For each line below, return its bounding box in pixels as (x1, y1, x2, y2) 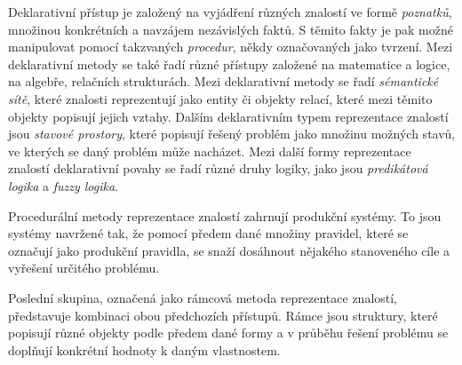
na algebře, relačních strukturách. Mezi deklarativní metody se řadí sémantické (8, 72, 439, 91)
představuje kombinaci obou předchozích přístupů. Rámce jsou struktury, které (8, 305, 438, 324)
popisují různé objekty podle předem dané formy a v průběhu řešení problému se (8, 323, 449, 342)
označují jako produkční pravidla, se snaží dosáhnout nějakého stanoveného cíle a (8, 241, 450, 259)
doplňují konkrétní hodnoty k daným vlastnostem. (8, 340, 281, 359)
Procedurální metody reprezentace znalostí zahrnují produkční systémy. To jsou (8, 206, 442, 225)
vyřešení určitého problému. (8, 258, 160, 277)
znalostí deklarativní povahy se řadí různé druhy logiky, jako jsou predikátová (8, 159, 428, 178)
